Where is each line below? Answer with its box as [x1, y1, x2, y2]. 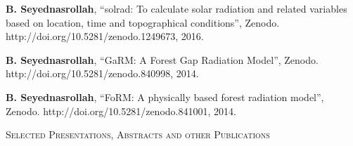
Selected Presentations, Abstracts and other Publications [6, 127, 270, 142]
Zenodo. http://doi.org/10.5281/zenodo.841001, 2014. [6, 103, 236, 118]
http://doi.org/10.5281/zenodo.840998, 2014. [6, 66, 199, 81]
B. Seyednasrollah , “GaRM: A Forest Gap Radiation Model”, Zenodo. [6, 52, 319, 67]
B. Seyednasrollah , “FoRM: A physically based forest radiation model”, [6, 89, 324, 104]
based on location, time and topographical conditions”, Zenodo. [6, 15, 280, 29]
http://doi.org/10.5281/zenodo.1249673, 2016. [6, 29, 204, 44]
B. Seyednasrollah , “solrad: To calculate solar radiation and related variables [6, 1, 347, 15]
